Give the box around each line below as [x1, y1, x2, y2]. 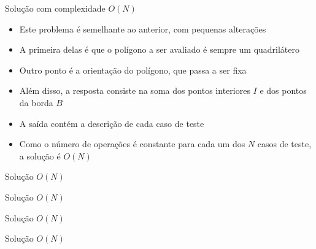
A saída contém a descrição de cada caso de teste [19, 117, 204, 129]
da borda [19, 96, 53, 109]
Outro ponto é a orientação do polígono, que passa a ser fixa [19, 63, 247, 76]
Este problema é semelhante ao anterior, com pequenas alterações [19, 22, 266, 35]
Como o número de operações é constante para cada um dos [19, 137, 245, 150]
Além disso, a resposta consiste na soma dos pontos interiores [19, 84, 250, 97]
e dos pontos [260, 84, 307, 97]
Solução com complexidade [5, 2, 106, 14]
